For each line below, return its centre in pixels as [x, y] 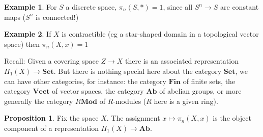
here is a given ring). [186, 101]
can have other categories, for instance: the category [85, 81]
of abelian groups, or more [200, 91]
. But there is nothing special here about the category [138, 71]
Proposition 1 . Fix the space [51, 118]
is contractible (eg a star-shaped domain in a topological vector [160, 34]
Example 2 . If [28, 34]
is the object [232, 118]
